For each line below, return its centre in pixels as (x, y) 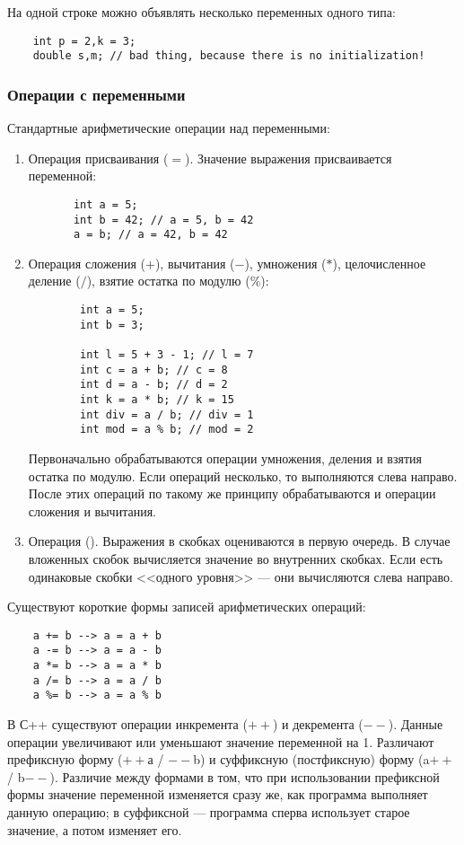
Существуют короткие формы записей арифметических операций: (187, 607)
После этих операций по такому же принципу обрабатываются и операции (232, 493)
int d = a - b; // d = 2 (154, 385)
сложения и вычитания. (92, 511)
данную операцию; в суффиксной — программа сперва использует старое (209, 811)
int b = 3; (112, 325)
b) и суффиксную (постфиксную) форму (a (311, 759)
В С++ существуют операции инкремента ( (127, 724)
